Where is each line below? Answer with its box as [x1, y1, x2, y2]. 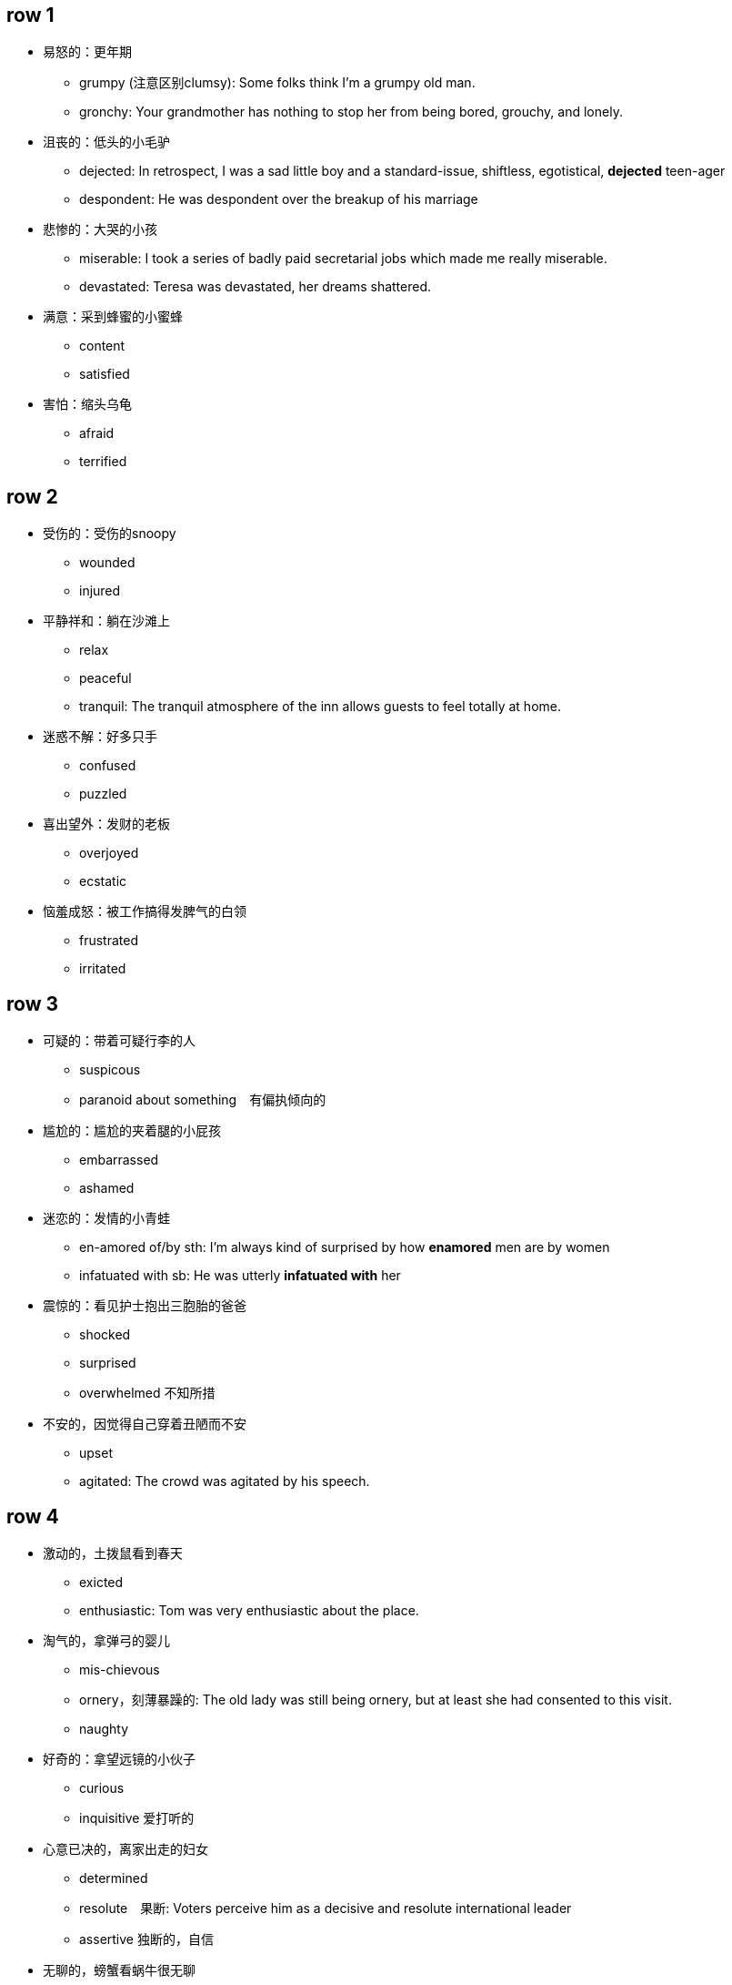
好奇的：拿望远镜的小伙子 [43, 1750, 196, 1766]
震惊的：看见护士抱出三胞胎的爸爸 [43, 1298, 246, 1314]
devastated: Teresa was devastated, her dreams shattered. [79, 279, 432, 295]
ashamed [79, 1180, 135, 1196]
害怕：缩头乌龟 [43, 396, 132, 412]
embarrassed [79, 1152, 159, 1168]
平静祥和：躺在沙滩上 [43, 613, 170, 629]
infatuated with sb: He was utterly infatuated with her [79, 1267, 401, 1284]
